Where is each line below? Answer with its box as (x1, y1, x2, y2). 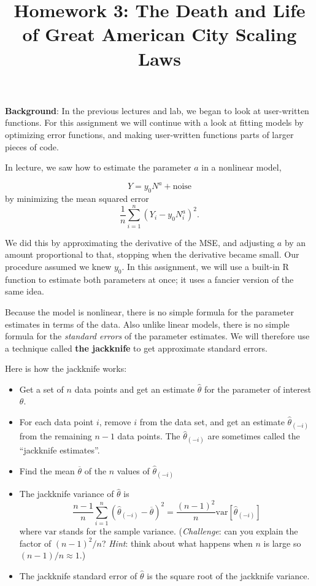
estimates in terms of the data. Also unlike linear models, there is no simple (5, 317, 290, 330)
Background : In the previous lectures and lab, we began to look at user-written (5, 104, 309, 117)
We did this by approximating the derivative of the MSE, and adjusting (5, 236, 275, 249)
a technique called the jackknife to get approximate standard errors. (5, 341, 268, 354)
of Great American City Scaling (22, 21, 297, 47)
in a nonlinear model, (201, 161, 282, 174)
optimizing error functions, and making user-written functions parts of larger (5, 128, 294, 141)
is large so (263, 536, 301, 549)
